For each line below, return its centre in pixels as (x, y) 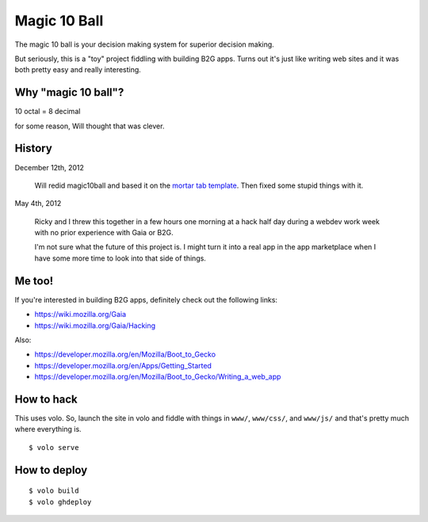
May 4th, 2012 (38, 204)
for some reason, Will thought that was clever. (90, 126)
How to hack (46, 399)
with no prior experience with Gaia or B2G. (104, 233)
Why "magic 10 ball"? (69, 92)
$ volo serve (54, 447)
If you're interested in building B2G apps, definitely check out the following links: (146, 299)
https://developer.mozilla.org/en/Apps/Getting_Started (123, 365)
